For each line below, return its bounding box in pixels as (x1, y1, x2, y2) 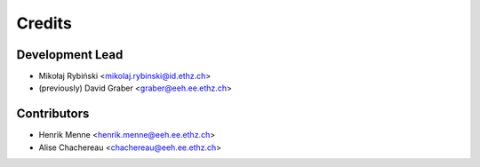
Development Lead (16, 47, 124, 62)
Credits (16, 13, 73, 33)
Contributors (16, 107, 90, 122)
